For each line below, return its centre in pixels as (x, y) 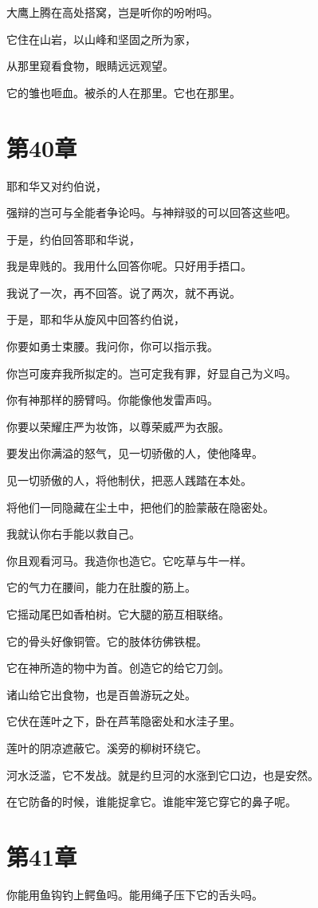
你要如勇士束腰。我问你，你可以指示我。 (112, 346)
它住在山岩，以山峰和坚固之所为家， (101, 39)
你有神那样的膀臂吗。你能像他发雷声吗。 (112, 400)
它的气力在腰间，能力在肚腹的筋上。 (101, 587)
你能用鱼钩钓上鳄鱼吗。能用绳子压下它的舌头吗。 (135, 894)
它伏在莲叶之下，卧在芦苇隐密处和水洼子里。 (124, 721)
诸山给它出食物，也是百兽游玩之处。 (101, 694)
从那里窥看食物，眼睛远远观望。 (90, 66)
